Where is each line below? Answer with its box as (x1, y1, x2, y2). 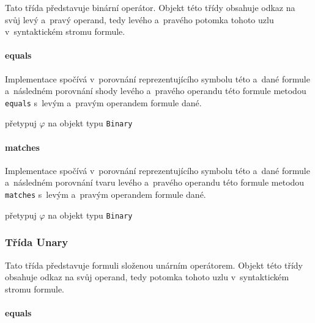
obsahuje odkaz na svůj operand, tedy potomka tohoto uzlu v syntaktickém (5, 270, 289, 283)
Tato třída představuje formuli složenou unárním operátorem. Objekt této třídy (5, 258, 303, 271)
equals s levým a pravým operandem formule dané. (5, 96, 202, 109)
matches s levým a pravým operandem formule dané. (5, 188, 206, 201)
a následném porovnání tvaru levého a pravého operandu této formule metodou (5, 176, 305, 189)
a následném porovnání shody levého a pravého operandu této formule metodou (5, 84, 306, 97)
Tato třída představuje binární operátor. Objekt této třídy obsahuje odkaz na (5, 1, 295, 13)
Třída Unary (5, 234, 69, 250)
